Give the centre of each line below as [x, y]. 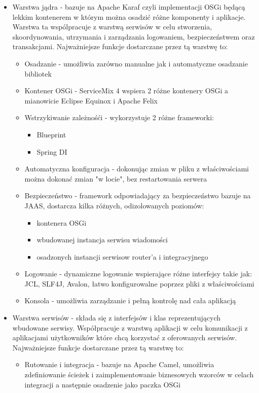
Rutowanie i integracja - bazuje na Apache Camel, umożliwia [119, 364]
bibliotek [38, 73]
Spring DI [52, 151]
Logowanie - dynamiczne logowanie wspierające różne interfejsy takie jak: [138, 274]
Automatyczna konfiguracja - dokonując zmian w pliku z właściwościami [137, 169]
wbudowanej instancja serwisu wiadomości [102, 240]
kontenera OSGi [62, 222]
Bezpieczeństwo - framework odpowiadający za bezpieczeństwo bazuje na [138, 195]
